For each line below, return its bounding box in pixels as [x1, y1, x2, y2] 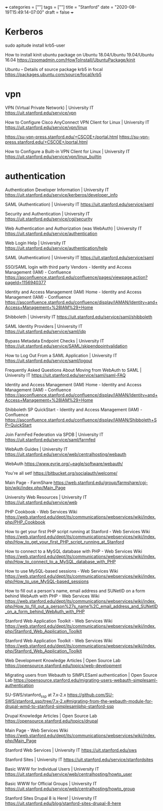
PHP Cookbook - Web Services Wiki [5, 508, 78, 515]
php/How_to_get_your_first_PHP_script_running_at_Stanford [5, 539, 125, 544]
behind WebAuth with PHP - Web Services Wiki [5, 593, 99, 599]
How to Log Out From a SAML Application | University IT [5, 352, 117, 358]
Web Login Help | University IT [5, 240, 66, 246]
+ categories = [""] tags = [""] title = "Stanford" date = [5, 4, 114, 10]
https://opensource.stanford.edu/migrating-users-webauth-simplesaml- [14, 677, 158, 683]
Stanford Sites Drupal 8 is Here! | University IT [5, 795, 98, 801]
